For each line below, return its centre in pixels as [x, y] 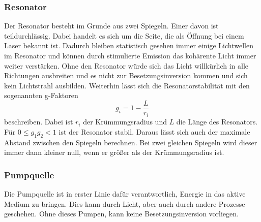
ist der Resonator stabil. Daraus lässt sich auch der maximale [154, 132]
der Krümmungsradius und [125, 122]
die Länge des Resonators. [217, 122]
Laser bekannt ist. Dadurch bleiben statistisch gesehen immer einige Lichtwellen [129, 45]
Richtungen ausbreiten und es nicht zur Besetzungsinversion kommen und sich [126, 75]
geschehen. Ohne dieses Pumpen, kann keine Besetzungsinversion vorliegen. [121, 214]
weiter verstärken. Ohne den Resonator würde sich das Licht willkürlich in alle [126, 65]
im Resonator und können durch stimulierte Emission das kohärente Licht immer [130, 55]
